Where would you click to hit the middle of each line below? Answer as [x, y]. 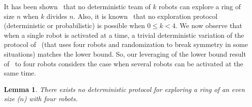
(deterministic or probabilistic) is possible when [75, 25]
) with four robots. [51, 99]
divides [57, 16]
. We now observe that [209, 25]
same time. [20, 73]
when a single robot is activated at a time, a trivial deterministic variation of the [124, 35]
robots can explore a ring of [200, 6]
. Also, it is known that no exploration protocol [145, 16]
